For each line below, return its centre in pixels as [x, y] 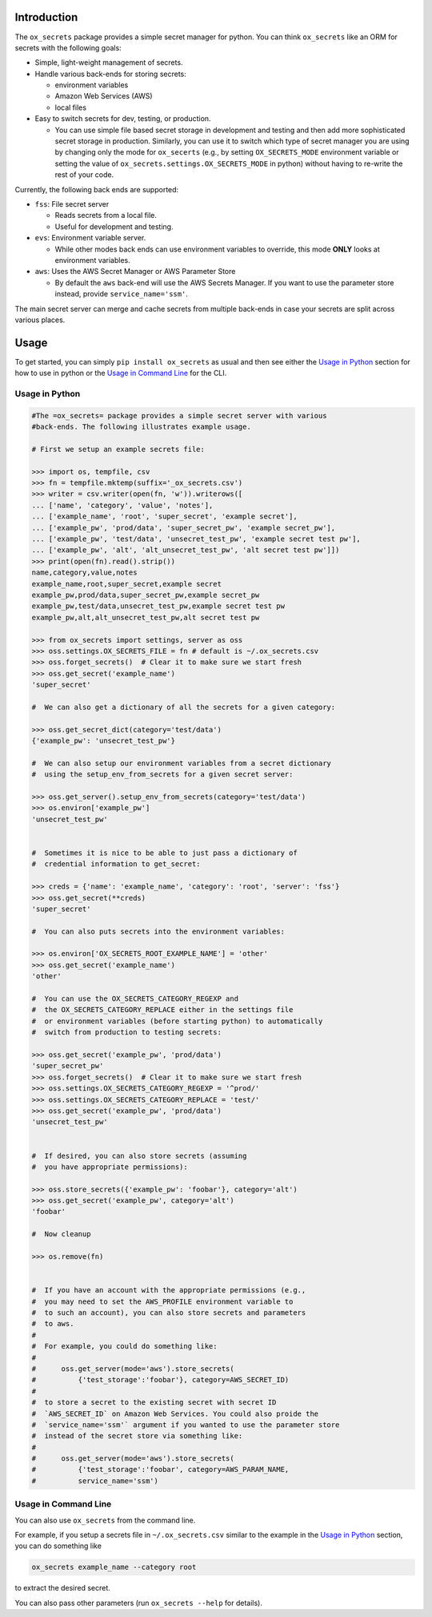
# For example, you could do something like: [124, 1347]
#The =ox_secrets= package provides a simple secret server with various [179, 415]
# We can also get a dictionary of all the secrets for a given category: [184, 707]
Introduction [46, 17]
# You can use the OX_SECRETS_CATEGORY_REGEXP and [135, 999]
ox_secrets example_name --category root [114, 1567]
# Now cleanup [61, 1234]
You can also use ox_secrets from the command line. [105, 1520]
